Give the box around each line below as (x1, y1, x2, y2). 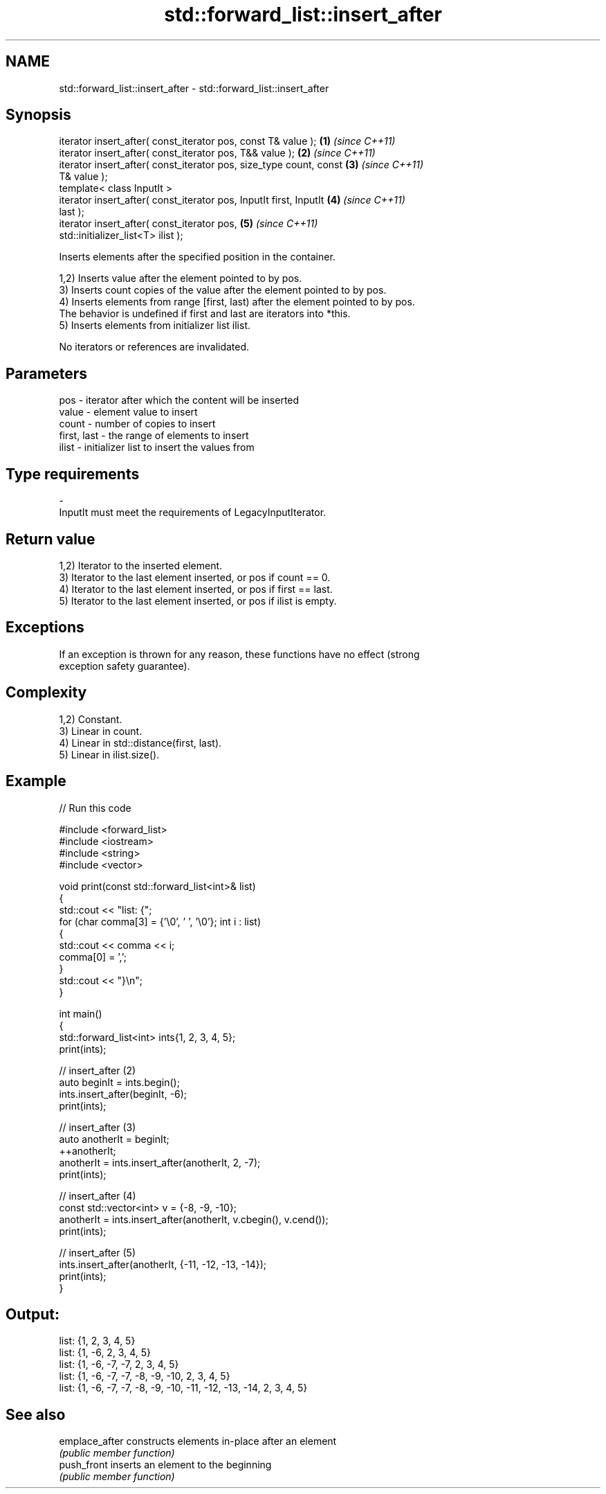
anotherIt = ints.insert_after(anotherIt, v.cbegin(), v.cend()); (59, 1213, 329, 1225)
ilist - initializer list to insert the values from (59, 441, 255, 454)
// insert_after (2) (59, 1064, 136, 1076)
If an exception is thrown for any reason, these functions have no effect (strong (59, 648, 420, 660)
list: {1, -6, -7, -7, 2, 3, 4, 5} (59, 1358, 179, 1371)
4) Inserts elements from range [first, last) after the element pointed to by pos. (59, 296, 415, 308)
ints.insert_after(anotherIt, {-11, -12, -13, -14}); (59, 1258, 267, 1270)
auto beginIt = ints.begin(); (59, 1076, 180, 1088)
